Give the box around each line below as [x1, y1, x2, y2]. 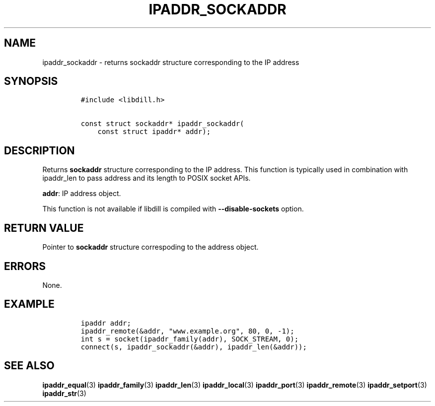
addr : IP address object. [42, 189, 121, 198]
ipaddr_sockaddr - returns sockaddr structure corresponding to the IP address [42, 58, 299, 67]
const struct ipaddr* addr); [97, 128, 211, 136]
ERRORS [4, 260, 46, 272]
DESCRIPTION [4, 144, 75, 157]
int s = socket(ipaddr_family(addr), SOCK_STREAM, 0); [80, 335, 299, 343]
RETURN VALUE [4, 221, 84, 234]
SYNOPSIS [4, 75, 58, 88]
